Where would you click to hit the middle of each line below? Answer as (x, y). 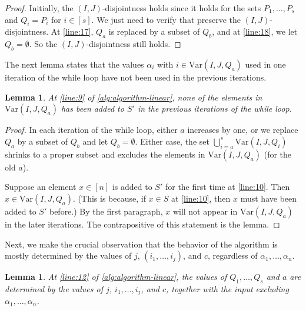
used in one (265, 64)
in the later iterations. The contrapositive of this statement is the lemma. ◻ (142, 224)
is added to (132, 187)
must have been (269, 198)
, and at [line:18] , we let (255, 31)
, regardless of (232, 255)
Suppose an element (41, 187)
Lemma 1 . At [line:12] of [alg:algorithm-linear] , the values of (116, 277)
